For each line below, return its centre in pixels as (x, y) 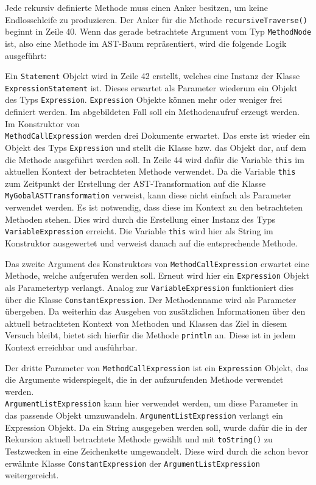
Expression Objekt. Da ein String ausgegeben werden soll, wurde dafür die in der (156, 427)
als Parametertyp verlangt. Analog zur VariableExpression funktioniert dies (149, 287)
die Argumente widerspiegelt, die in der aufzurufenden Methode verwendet (144, 379)
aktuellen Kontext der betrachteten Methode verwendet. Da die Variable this (150, 171)
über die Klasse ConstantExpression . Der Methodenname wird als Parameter (151, 299)
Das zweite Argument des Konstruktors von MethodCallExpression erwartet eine (157, 263)
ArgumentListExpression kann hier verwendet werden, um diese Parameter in (152, 403)
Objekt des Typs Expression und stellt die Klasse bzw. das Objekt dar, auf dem (156, 147)
